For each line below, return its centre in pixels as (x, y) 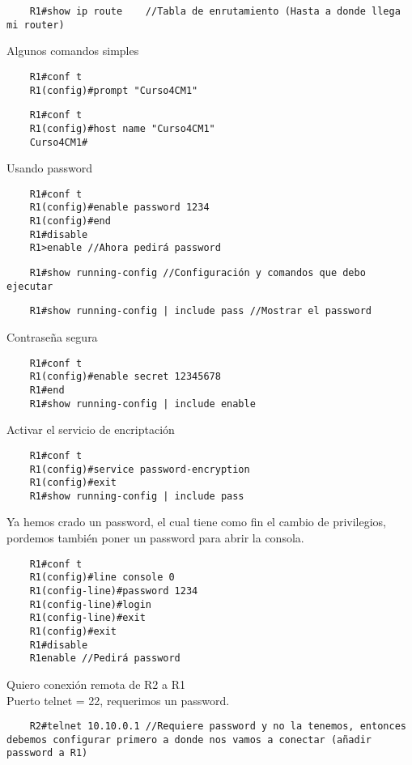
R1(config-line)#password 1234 (114, 591)
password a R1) (47, 753)
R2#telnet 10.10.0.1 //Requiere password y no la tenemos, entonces (218, 727)
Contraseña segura (52, 337)
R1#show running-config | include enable (142, 404)
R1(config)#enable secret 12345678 (125, 377)
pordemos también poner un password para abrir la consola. (155, 538)
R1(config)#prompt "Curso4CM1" (114, 90)
